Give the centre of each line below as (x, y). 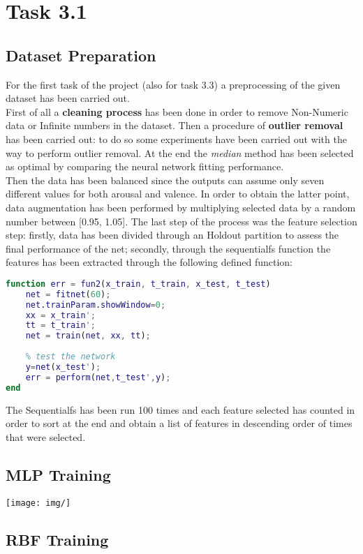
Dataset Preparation (81, 55)
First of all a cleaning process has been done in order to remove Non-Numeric (177, 111)
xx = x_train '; (60, 315)
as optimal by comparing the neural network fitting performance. (145, 166)
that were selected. (46, 436)
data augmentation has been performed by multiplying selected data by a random (181, 207)
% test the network (71, 357)
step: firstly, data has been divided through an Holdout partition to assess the (172, 235)
